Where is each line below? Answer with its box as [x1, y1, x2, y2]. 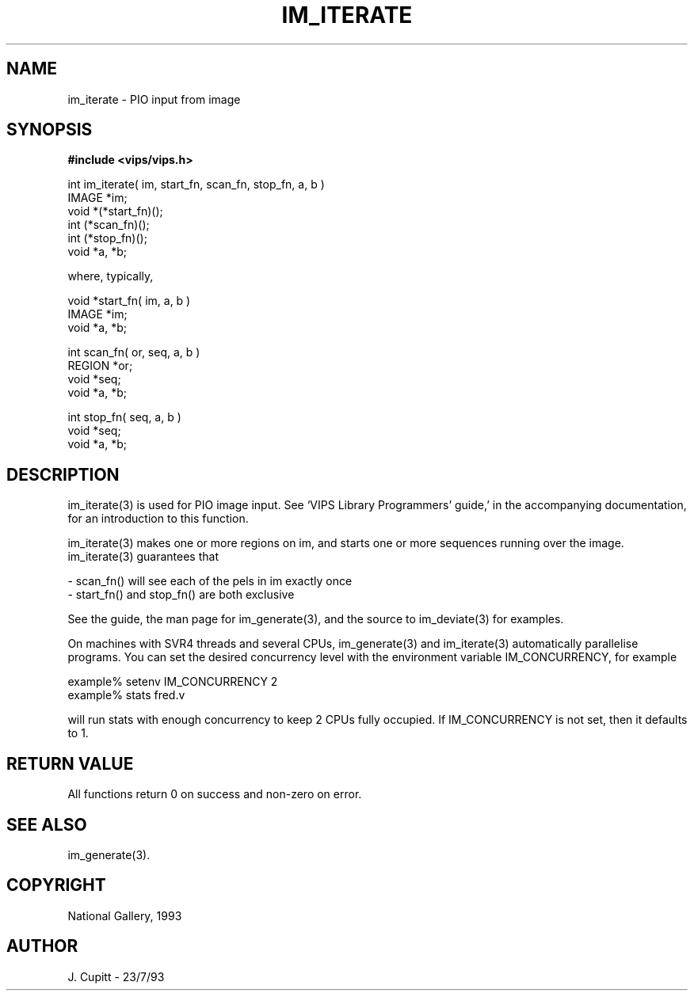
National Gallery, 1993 [67, 908, 182, 923]
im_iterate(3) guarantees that [67, 550, 219, 564]
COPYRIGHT [6, 875, 106, 896]
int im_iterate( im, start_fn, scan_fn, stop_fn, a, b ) [67, 177, 325, 192]
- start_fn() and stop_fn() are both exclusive [67, 588, 295, 602]
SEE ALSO [6, 814, 87, 835]
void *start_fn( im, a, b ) [67, 294, 191, 308]
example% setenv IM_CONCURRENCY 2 [67, 675, 278, 689]
